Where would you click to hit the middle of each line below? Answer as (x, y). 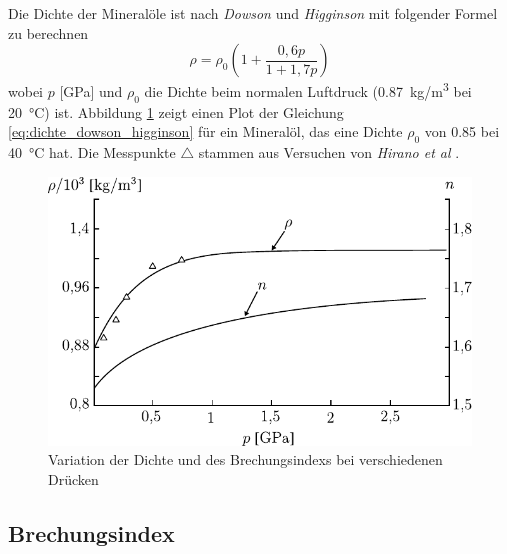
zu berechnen (48, 32)
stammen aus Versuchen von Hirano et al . (329, 152)
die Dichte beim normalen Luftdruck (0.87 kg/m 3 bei (308, 89)
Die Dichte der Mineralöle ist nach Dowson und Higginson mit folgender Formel (253, 13)
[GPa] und (91, 90)
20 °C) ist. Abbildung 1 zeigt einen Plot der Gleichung (176, 111)
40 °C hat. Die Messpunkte (92, 152)
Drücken (73, 478)
